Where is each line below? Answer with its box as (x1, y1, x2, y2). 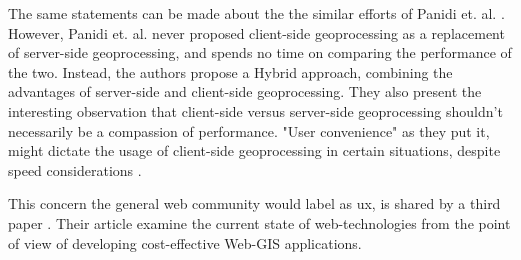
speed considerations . (8, 159, 142, 180)
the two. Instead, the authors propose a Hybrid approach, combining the (8, 61, 453, 82)
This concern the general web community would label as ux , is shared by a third (8, 193, 501, 214)
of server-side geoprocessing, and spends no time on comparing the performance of (8, 42, 512, 63)
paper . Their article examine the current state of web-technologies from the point (8, 212, 511, 233)
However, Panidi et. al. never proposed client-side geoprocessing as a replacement (8, 22, 505, 43)
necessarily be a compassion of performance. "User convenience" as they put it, (8, 120, 490, 141)
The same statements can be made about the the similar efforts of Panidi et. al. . (8, 3, 505, 23)
